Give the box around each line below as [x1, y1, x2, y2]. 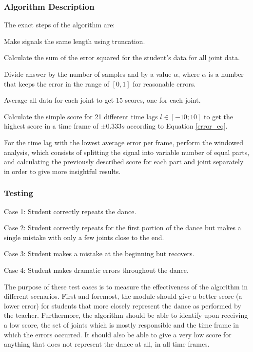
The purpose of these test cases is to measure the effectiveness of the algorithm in [4, 281, 248, 291]
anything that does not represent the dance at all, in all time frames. [4, 339, 210, 349]
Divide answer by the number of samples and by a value [4, 69, 172, 79]
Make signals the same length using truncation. [4, 36, 145, 46]
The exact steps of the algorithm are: [4, 20, 115, 30]
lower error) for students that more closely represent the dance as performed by [4, 300, 241, 310]
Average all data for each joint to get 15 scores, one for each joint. [4, 95, 201, 105]
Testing [4, 187, 33, 199]
